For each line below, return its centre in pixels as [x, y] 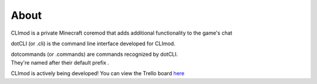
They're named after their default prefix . [60, 62]
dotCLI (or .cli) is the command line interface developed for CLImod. [93, 43]
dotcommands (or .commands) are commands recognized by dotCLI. [95, 54]
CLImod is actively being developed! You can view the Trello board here [98, 73]
